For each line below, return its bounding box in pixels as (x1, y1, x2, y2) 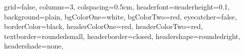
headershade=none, (4, 40, 64, 51)
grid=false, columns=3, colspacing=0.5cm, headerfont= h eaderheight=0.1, (4, 1, 230, 11)
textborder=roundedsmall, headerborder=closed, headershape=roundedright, (4, 30, 240, 41)
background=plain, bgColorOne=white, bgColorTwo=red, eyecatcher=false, (4, 11, 237, 21)
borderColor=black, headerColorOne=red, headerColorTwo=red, (4, 21, 203, 31)
